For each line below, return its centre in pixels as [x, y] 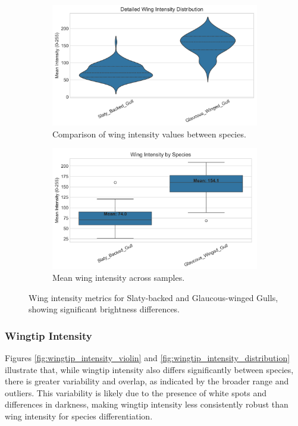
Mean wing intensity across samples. [119, 277]
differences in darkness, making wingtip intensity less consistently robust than [147, 404]
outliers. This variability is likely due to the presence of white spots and [136, 392]
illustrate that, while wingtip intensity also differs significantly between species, [149, 369]
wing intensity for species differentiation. [79, 416]
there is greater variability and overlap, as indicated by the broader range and [147, 381]
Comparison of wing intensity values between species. [149, 134]
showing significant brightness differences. [104, 309]
